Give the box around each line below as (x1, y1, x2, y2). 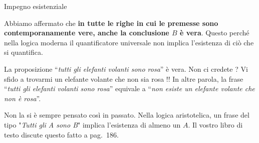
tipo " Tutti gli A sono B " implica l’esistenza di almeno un (4, 119, 181, 130)
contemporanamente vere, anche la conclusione (4, 27, 169, 38)
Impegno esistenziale (4, 1, 67, 11)
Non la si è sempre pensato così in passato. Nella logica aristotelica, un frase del (4, 110, 249, 120)
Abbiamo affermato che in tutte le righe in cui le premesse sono (4, 17, 218, 28)
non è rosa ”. (4, 93, 41, 103)
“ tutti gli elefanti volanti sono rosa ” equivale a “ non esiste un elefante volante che (4, 83, 255, 94)
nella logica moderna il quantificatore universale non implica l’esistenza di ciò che (4, 37, 254, 47)
